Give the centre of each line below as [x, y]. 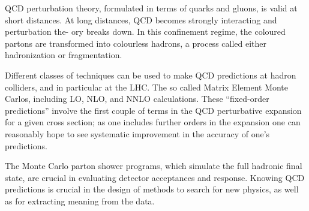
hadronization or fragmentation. [64, 55]
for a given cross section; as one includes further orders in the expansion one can [153, 122]
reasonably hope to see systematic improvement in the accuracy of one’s [137, 133]
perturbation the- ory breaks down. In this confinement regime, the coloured [145, 31]
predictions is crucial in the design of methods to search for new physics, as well [152, 189]
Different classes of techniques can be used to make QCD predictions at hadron [151, 75]
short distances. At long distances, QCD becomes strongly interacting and [141, 19]
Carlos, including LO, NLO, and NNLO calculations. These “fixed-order [137, 99]
